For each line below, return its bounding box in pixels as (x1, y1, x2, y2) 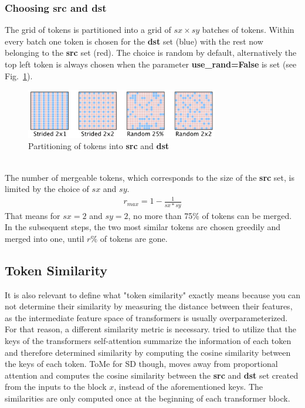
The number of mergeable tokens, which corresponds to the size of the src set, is (5, 171, 294, 183)
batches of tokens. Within (202, 23, 294, 36)
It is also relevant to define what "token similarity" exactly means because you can (5, 288, 300, 301)
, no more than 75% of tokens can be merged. (128, 209, 292, 221)
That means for (5, 209, 60, 221)
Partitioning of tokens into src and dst (28, 140, 170, 152)
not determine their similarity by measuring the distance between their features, (5, 300, 293, 312)
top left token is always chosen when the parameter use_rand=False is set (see (5, 58, 297, 70)
